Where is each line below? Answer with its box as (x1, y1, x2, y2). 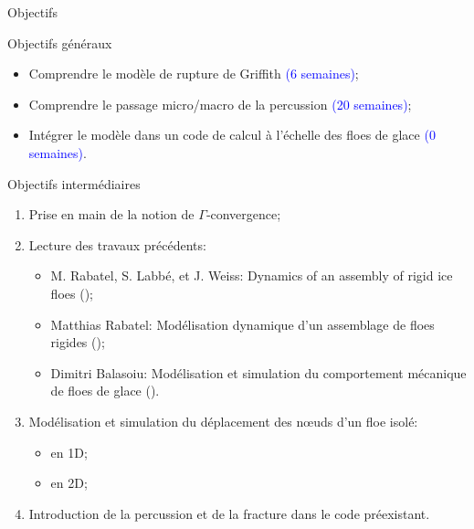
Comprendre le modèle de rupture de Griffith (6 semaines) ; (28, 64, 359, 83)
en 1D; (50, 442, 88, 461)
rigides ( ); (50, 333, 105, 352)
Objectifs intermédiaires (7, 174, 141, 193)
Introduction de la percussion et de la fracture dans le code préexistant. (28, 503, 430, 523)
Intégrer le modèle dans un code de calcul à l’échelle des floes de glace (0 (28, 125, 436, 144)
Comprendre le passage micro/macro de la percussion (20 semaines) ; (28, 94, 412, 113)
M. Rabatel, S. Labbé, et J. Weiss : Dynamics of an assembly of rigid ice (50, 266, 453, 285)
